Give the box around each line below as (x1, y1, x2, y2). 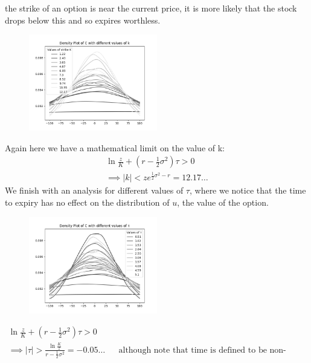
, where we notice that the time (189, 184, 306, 197)
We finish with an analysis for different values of (5, 184, 184, 197)
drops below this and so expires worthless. (5, 13, 161, 26)
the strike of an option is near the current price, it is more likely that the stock (5, 2, 297, 14)
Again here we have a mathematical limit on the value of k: (5, 141, 225, 154)
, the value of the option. (177, 195, 269, 208)
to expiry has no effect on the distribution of (5, 195, 170, 208)
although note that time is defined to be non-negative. (118, 345, 286, 355)
